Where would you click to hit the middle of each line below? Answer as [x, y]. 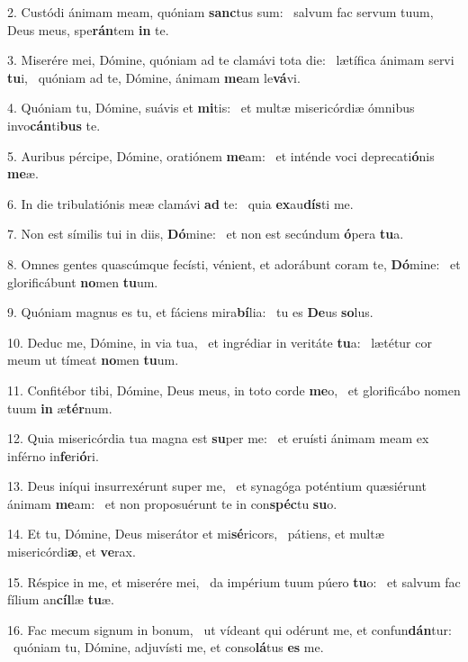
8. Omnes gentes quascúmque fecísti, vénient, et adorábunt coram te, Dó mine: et [234, 263]
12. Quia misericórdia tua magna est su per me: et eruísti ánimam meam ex [218, 438]
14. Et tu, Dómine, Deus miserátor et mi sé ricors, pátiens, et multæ [196, 534]
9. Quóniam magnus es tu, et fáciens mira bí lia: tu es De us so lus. [190, 312]
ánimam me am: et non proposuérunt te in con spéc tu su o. [172, 503]
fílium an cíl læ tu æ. [61, 599]
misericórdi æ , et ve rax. [72, 552]
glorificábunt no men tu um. [83, 281]
